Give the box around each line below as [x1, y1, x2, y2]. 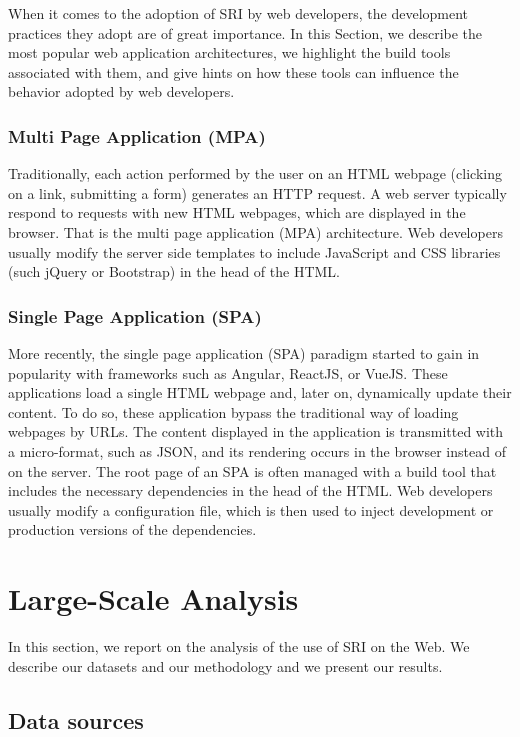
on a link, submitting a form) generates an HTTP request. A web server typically [8, 182, 507, 203]
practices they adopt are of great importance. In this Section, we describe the [8, 22, 483, 43]
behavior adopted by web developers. [8, 81, 235, 102]
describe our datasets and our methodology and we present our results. [8, 655, 443, 676]
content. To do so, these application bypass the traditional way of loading [8, 401, 459, 422]
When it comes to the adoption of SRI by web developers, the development [8, 3, 469, 23]
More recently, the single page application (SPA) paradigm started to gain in [8, 342, 480, 363]
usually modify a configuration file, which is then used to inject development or [8, 499, 494, 520]
